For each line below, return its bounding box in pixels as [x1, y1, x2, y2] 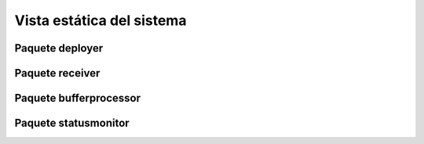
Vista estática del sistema [14, 12, 187, 29]
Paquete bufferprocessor [14, 92, 141, 105]
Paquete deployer [14, 41, 104, 55]
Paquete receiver [14, 67, 101, 80]
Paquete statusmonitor [14, 117, 130, 130]
